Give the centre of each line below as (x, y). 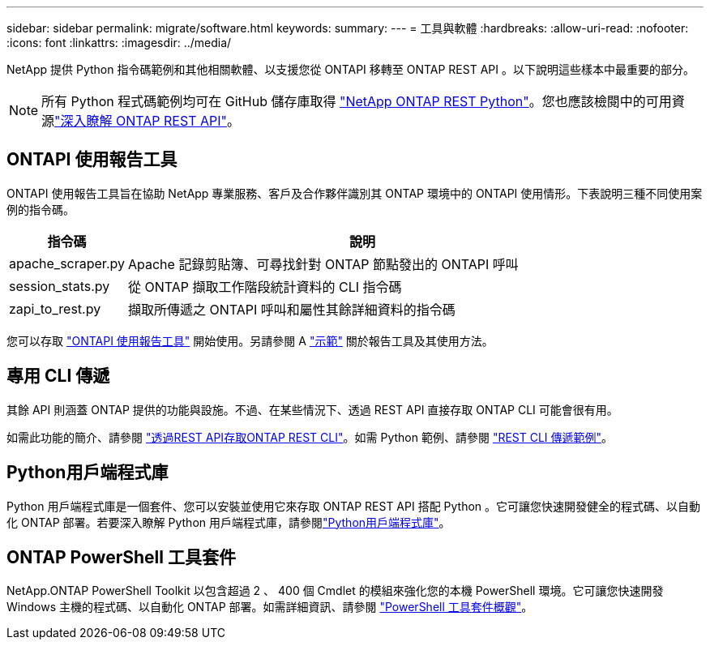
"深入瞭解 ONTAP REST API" (141, 121)
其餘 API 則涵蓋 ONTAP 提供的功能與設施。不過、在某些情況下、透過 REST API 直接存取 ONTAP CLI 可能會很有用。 (312, 409)
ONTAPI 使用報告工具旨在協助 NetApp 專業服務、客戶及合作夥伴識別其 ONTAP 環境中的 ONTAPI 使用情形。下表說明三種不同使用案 (355, 193)
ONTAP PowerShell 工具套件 (121, 557)
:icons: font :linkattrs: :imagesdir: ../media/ (119, 43)
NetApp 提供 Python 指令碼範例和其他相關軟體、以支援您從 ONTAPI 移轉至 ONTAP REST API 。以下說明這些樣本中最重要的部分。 (351, 69)
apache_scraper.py (67, 263)
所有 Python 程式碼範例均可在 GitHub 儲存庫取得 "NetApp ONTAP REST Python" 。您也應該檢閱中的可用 (357, 101)
